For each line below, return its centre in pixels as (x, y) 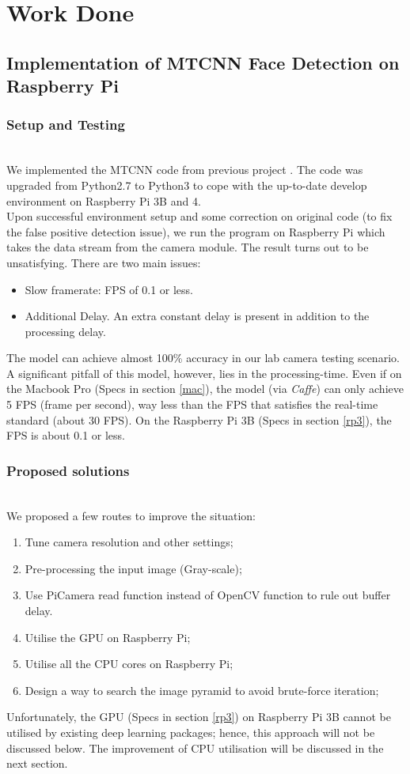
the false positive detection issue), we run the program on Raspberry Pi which (196, 231)
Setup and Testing (66, 125)
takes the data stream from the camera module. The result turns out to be (188, 247)
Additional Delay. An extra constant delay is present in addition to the (197, 316)
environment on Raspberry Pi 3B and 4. (104, 200)
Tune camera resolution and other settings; (129, 542)
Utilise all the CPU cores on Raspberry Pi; (129, 664)
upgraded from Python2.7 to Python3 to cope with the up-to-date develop (187, 185)
